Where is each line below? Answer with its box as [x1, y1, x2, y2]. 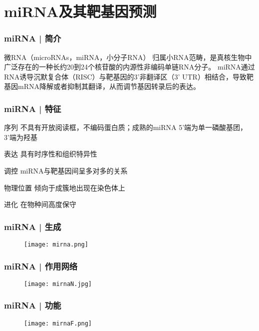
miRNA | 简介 [4, 32, 61, 44]
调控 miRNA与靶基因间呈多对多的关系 [4, 165, 128, 175]
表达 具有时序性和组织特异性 [4, 148, 97, 159]
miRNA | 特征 [4, 102, 61, 114]
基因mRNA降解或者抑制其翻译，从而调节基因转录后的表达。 [4, 81, 200, 91]
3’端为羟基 [4, 131, 37, 142]
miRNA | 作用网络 [4, 259, 78, 272]
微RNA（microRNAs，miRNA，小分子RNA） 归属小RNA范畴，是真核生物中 [4, 51, 252, 62]
